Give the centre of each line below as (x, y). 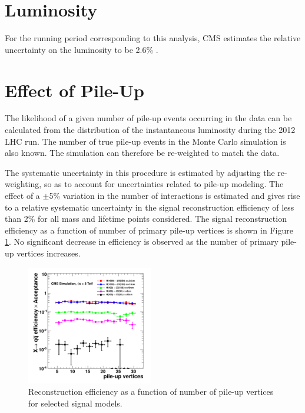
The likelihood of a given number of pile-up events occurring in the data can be (148, 118)
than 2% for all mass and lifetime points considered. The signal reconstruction (146, 219)
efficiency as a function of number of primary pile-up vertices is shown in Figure (149, 230)
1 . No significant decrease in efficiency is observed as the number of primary (142, 242)
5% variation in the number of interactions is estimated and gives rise (175, 195)
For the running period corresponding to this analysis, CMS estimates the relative (153, 38)
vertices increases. (49, 253)
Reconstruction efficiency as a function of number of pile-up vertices (151, 392)
